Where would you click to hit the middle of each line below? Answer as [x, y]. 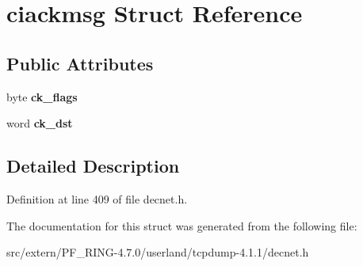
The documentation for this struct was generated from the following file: [182, 225]
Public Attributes [80, 63]
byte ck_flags [42, 96]
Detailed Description [93, 166]
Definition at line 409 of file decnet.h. [97, 198]
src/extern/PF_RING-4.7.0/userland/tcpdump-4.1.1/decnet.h [158, 252]
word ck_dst [40, 123]
